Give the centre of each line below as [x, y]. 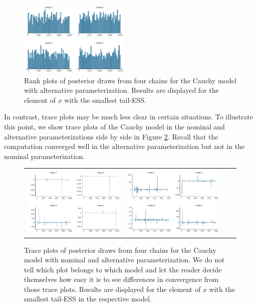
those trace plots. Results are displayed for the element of [112, 289]
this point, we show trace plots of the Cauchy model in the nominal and [114, 126]
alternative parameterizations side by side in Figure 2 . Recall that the [111, 136]
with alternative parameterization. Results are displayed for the [121, 90]
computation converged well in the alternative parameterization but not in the [124, 146]
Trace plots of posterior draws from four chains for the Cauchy [120, 250]
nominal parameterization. [45, 156]
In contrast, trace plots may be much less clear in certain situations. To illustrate [128, 117]
